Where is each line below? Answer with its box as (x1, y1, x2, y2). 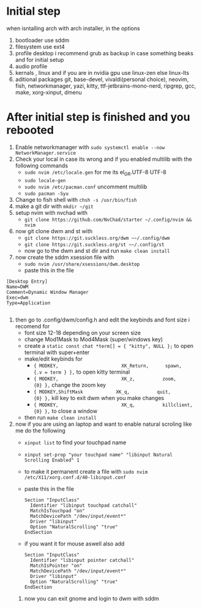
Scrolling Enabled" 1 (24, 457, 80, 463)
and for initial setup (15, 56, 64, 63)
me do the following (15, 426, 65, 434)
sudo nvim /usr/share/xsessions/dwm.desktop (24, 261, 140, 267)
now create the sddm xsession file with (15, 253, 114, 261)
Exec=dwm (6, 294, 29, 301)
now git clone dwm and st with (15, 227, 93, 234)
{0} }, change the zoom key (33, 381, 106, 388)
